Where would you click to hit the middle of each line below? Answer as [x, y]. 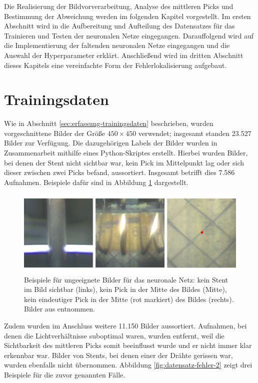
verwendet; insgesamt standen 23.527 [195, 133]
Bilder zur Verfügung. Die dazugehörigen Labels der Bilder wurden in [111, 143]
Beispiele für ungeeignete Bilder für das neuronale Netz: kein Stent [126, 279]
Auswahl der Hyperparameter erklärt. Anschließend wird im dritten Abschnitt [124, 55]
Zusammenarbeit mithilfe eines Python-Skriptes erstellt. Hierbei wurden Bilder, [126, 153]
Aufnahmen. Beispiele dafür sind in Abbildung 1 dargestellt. [96, 182]
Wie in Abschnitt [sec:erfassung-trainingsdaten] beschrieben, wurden [109, 123]
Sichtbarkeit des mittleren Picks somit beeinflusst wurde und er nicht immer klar [128, 345]
